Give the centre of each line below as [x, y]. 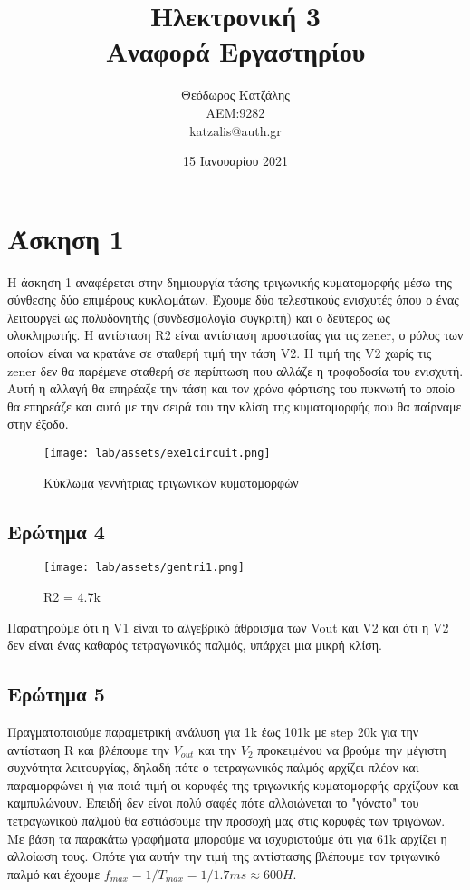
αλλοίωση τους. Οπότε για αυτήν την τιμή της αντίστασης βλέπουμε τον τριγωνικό [224, 856]
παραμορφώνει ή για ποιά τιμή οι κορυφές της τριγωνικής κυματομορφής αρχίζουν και [233, 784]
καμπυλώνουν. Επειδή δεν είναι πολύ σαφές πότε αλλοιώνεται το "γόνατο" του [213, 803]
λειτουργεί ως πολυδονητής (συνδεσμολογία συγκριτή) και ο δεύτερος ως [199, 317]
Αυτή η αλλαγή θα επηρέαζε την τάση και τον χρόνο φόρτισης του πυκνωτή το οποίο [231, 388]
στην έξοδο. [38, 424]
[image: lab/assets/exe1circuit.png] [157, 453]
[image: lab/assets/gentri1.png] [144, 568]
